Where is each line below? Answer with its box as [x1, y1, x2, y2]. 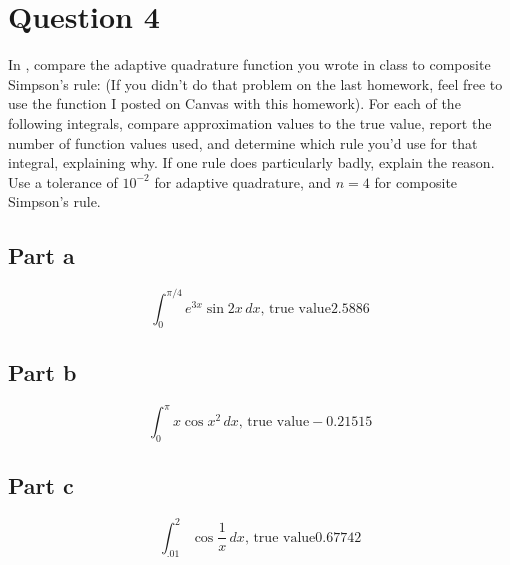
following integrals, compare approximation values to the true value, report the [8, 112, 492, 133]
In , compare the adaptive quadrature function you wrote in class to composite [8, 54, 491, 75]
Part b [8, 356, 77, 387]
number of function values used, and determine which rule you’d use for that [8, 132, 478, 153]
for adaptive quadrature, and [154, 171, 332, 192]
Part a [8, 240, 75, 271]
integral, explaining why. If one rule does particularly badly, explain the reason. [8, 152, 495, 173]
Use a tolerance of [8, 171, 118, 192]
